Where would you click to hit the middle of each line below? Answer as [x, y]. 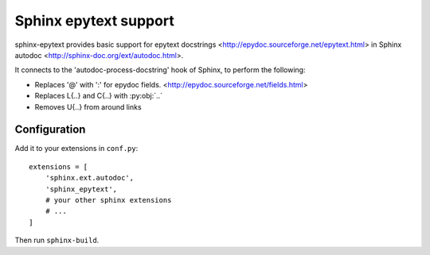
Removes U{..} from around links [88, 106]
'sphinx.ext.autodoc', [90, 178]
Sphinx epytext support [94, 21]
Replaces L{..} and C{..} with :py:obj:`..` [99, 96]
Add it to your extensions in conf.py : [76, 149]
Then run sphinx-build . [57, 240]
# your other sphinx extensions [108, 200]
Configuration [50, 130]
